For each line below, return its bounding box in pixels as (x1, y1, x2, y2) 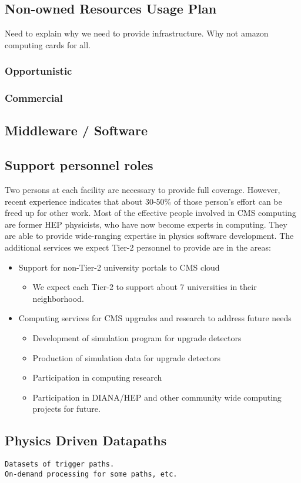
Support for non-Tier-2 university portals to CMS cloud (18, 261, 220, 273)
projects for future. (32, 402, 101, 415)
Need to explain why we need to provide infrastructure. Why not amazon (5, 27, 269, 39)
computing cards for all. (5, 38, 91, 51)
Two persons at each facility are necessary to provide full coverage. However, (5, 184, 280, 196)
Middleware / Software (5, 121, 148, 139)
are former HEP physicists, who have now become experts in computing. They (5, 218, 287, 230)
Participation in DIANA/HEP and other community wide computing (32, 391, 282, 403)
